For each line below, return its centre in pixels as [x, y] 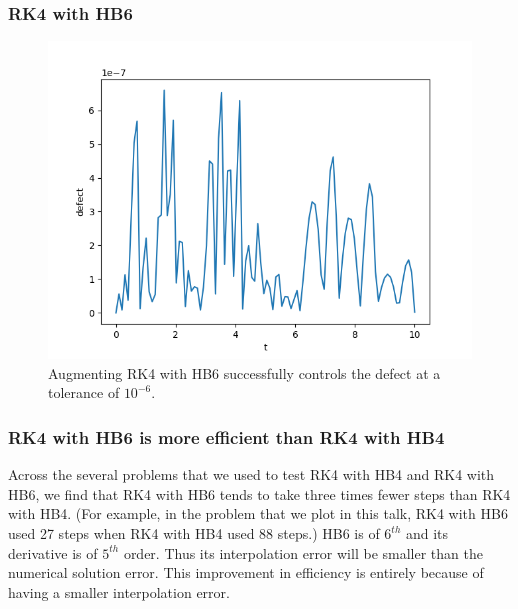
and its [427, 533]
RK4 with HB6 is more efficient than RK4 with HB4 [226, 436]
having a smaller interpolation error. [119, 591]
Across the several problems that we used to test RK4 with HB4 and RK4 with [251, 474]
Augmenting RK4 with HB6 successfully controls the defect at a [244, 372]
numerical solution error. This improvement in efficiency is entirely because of [246, 572]
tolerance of [84, 392]
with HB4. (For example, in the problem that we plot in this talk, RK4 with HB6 [258, 513]
